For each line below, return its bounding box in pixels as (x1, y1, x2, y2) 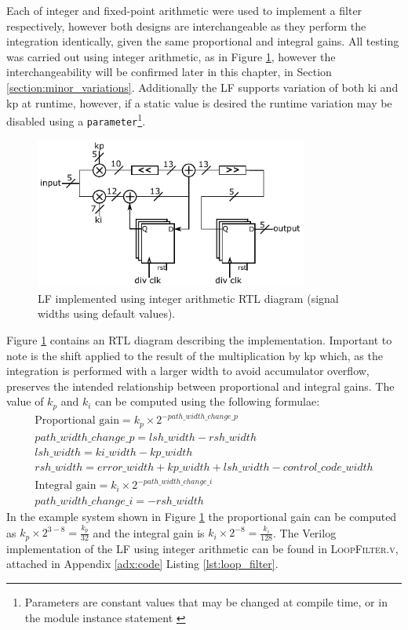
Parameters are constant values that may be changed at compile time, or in (24, 593, 388, 610)
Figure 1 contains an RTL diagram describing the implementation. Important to (6, 332, 392, 348)
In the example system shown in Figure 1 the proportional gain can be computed (6, 508, 397, 524)
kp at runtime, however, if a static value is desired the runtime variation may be (6, 94, 392, 111)
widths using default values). (38, 305, 176, 322)
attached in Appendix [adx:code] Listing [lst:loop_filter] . (6, 555, 279, 572)
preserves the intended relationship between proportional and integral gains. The (6, 377, 395, 394)
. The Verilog (272, 524, 337, 541)
